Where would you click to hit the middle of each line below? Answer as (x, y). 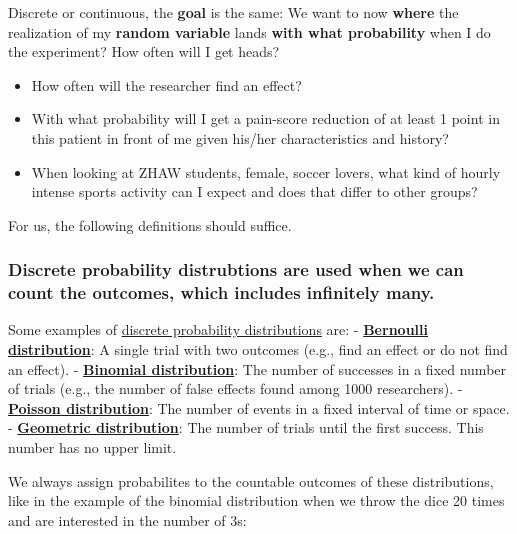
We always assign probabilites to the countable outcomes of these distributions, (251, 480)
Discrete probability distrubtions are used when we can (236, 269)
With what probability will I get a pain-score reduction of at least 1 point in (265, 118)
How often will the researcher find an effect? (166, 84)
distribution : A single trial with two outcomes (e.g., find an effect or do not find (258, 349)
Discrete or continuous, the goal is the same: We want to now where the (233, 12)
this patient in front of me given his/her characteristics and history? (240, 137)
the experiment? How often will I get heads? (144, 51)
